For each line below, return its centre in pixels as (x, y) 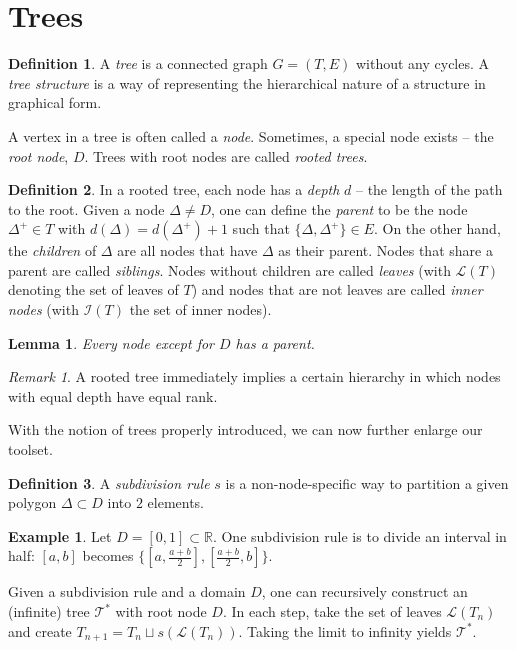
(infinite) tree (49, 611)
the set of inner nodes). (200, 309)
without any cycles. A (422, 63)
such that (261, 228)
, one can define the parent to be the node (339, 208)
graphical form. (55, 102)
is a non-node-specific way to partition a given (367, 482)
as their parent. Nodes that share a (385, 250)
